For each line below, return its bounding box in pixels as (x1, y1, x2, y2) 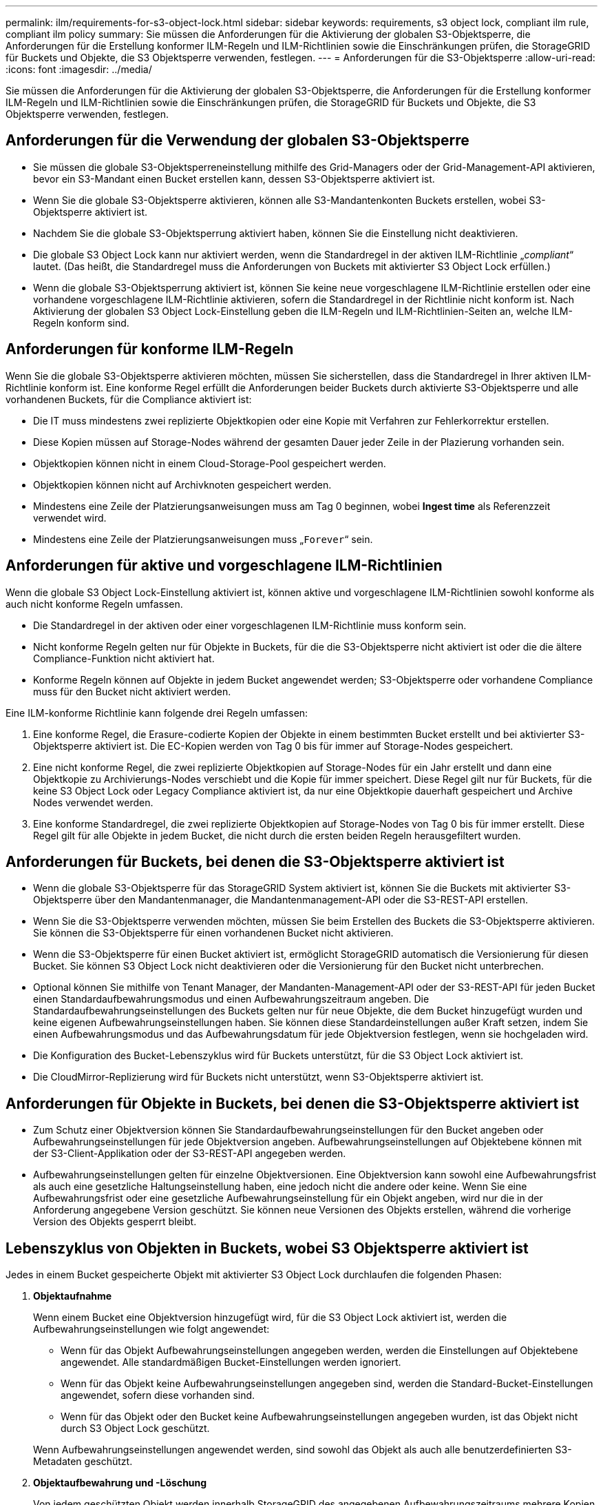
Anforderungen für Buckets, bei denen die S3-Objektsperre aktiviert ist (6, 852, 505, 870)
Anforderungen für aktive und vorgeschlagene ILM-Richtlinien (6, 557, 443, 575)
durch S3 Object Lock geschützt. (61, 1422, 210, 1435)
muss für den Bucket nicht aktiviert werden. (33, 685, 231, 697)
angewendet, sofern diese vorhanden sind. (61, 1389, 255, 1402)
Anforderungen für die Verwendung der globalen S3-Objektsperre (6, 132, 469, 150)
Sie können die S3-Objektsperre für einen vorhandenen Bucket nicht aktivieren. (33, 927, 394, 939)
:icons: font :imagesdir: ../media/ (6, 63, 152, 75)
